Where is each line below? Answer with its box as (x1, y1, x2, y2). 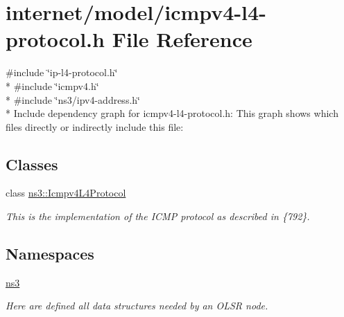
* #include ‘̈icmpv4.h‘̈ (6, 78, 99, 93)
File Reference (112, 25, 252, 53)
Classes (6, 153, 58, 174)
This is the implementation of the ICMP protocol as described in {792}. (6, 209, 310, 224)
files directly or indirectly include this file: (6, 119, 184, 134)
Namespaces (6, 243, 94, 264)
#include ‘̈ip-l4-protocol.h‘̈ (6, 65, 118, 80)
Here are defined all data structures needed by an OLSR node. (6, 298, 268, 313)
